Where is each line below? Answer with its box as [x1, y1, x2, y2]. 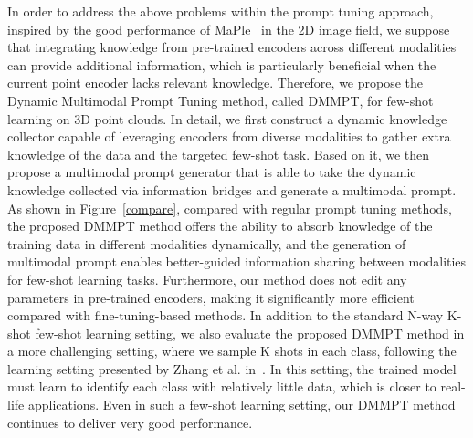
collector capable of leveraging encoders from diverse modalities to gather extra [7, 127, 451, 146]
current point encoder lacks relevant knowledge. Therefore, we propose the [7, 73, 424, 92]
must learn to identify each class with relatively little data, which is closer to [7, 377, 436, 396]
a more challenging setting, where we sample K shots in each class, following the [7, 341, 457, 360]
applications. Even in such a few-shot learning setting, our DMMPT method [27, 395, 456, 414]
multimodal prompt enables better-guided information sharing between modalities [7, 252, 467, 271]
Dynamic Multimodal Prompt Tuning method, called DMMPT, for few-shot [7, 90, 434, 109]
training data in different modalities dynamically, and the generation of [7, 234, 406, 253]
